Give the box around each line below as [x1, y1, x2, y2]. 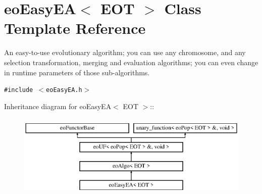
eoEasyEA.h [46, 86, 82, 94]
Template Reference [4, 18, 146, 38]
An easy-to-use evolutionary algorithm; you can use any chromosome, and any [4, 47, 246, 58]
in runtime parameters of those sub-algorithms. [4, 67, 150, 77]
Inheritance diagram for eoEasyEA [4, 101, 112, 111]
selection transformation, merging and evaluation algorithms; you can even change [4, 57, 258, 67]
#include [4, 86, 33, 94]
